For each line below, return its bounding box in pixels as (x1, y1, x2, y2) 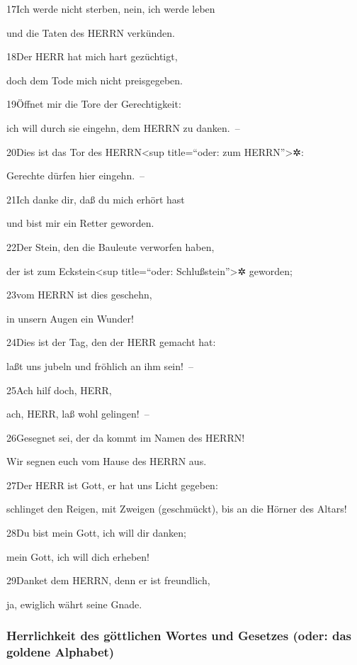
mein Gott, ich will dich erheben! (6, 549, 149, 564)
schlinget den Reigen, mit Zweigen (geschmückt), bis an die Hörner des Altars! (6, 501, 347, 516)
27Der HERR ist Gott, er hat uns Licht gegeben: (6, 477, 218, 492)
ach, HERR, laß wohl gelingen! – (6, 406, 149, 421)
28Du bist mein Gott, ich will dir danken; (6, 525, 186, 540)
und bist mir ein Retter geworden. (6, 216, 154, 230)
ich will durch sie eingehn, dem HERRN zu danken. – (6, 120, 240, 135)
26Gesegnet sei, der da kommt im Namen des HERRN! (6, 430, 245, 445)
